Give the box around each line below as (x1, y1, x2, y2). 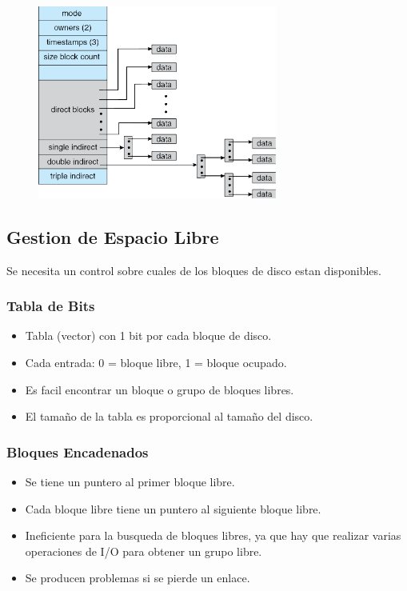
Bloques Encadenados (6, 441, 149, 461)
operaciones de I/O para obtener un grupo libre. (25, 542, 262, 559)
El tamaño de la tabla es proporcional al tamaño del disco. (25, 408, 313, 425)
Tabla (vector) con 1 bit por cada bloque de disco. (25, 327, 272, 344)
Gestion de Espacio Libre (6, 224, 219, 249)
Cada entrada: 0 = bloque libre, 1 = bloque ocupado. (25, 354, 287, 371)
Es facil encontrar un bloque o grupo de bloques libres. (25, 381, 294, 397)
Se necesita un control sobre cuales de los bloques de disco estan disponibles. (6, 262, 381, 278)
